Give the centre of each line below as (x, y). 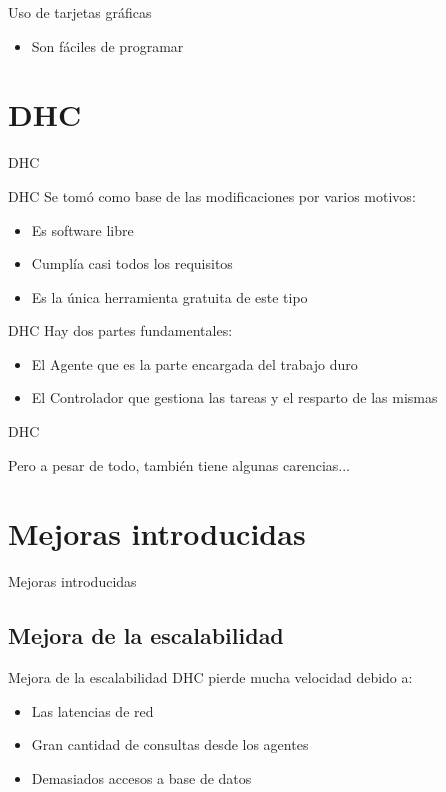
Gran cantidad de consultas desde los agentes (170, 744)
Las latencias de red (92, 710)
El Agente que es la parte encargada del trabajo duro (194, 363)
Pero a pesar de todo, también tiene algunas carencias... (179, 464)
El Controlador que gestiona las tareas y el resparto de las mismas (234, 397)
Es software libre (82, 229)
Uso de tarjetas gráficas (80, 12)
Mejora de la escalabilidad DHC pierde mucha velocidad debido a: (210, 677)
